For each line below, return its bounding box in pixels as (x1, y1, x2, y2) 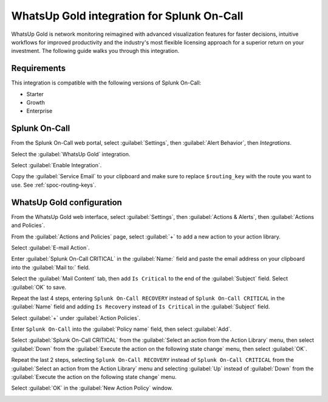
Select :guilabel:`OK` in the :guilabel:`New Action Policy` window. (11, 384, 173, 392)
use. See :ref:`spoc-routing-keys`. (11, 181, 97, 189)
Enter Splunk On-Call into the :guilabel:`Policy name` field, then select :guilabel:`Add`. (11, 325, 232, 333)
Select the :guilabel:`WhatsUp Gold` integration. (11, 150, 131, 158)
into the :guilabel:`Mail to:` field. (11, 263, 91, 271)
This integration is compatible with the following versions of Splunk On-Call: (11, 79, 202, 86)
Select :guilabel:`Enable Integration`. (11, 162, 102, 169)
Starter (26, 90, 44, 97)
